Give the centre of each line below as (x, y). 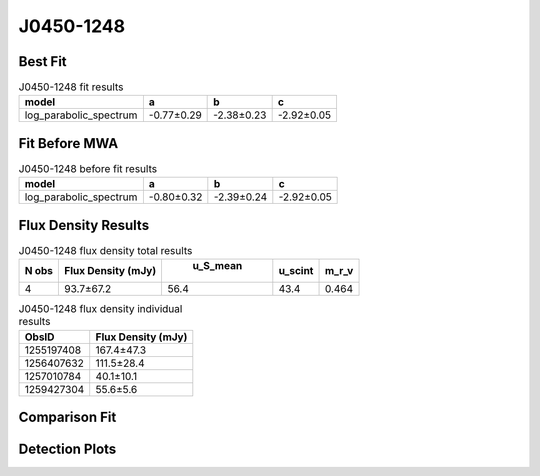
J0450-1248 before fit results (88, 169)
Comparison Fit (67, 417)
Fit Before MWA (68, 143)
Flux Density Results (84, 225)
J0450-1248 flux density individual (100, 309)
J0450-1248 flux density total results (105, 251)
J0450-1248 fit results (71, 87)
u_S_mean (217, 266)
